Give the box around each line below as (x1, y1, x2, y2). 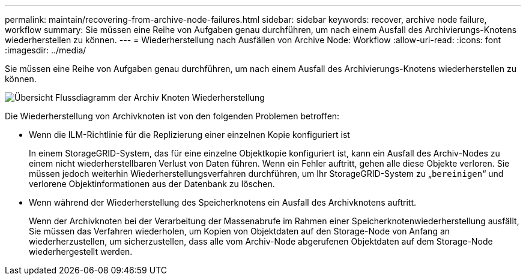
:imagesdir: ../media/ (5, 45, 86, 55)
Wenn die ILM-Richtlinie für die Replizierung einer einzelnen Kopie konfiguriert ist (29, 130, 350, 140)
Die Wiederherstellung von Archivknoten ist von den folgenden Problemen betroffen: (5, 111, 340, 121)
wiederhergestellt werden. (29, 246, 133, 257)
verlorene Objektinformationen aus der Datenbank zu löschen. (29, 179, 275, 189)
